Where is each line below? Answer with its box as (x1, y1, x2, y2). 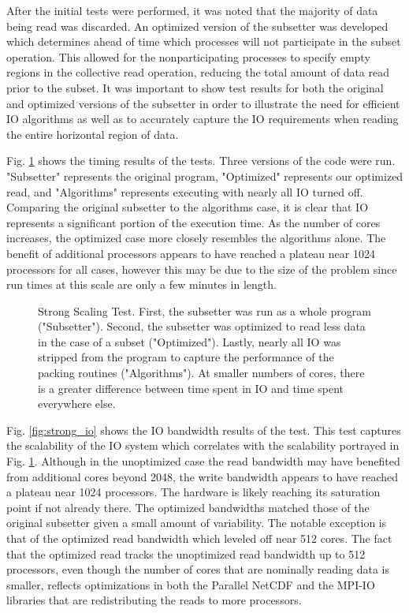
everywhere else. (38, 395, 116, 412)
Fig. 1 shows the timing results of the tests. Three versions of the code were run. (6, 152, 396, 169)
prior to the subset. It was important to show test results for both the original (6, 79, 384, 95)
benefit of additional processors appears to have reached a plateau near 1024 (6, 245, 375, 261)
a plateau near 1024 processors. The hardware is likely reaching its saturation (6, 484, 381, 500)
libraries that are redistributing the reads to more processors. (6, 592, 302, 608)
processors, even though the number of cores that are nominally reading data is (6, 561, 389, 577)
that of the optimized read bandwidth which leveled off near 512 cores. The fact (6, 530, 392, 546)
